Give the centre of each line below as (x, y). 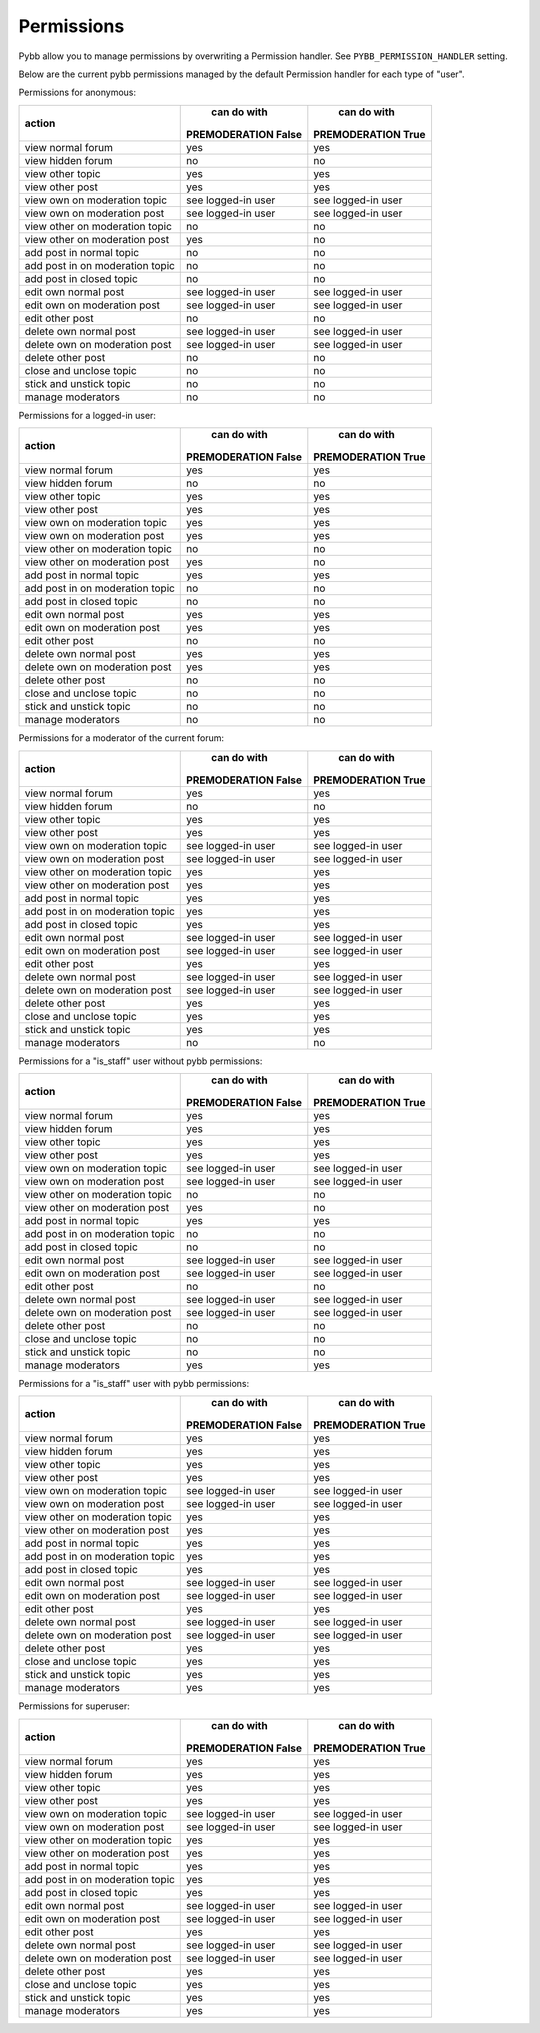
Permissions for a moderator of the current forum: (121, 738)
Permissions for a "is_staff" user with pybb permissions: (134, 1383)
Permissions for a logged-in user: (87, 415)
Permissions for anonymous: (77, 92)
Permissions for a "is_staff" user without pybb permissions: (140, 1061)
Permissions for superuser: (74, 1706)
